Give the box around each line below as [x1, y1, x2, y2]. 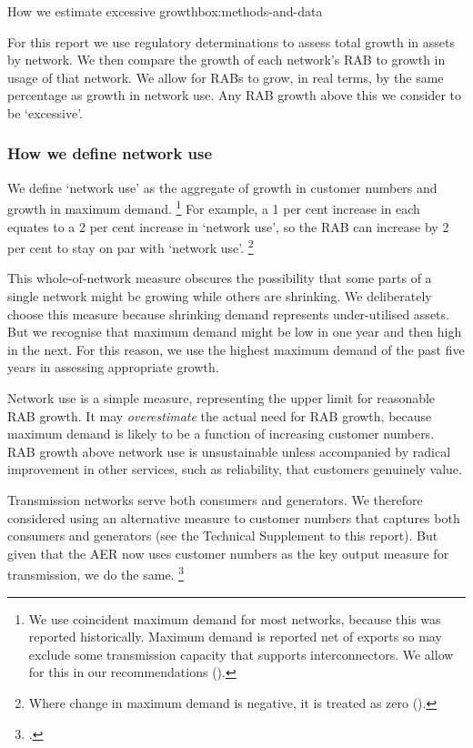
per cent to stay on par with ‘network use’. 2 [7, 236, 254, 257]
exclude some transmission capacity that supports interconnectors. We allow [28, 644, 454, 663]
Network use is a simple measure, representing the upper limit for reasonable [7, 389, 436, 408]
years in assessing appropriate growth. [7, 358, 219, 377]
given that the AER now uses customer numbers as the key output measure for [7, 543, 449, 562]
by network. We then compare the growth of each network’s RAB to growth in [7, 50, 446, 69]
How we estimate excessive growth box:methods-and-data [7, 2, 323, 20]
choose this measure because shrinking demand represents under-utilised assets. [7, 304, 449, 323]
